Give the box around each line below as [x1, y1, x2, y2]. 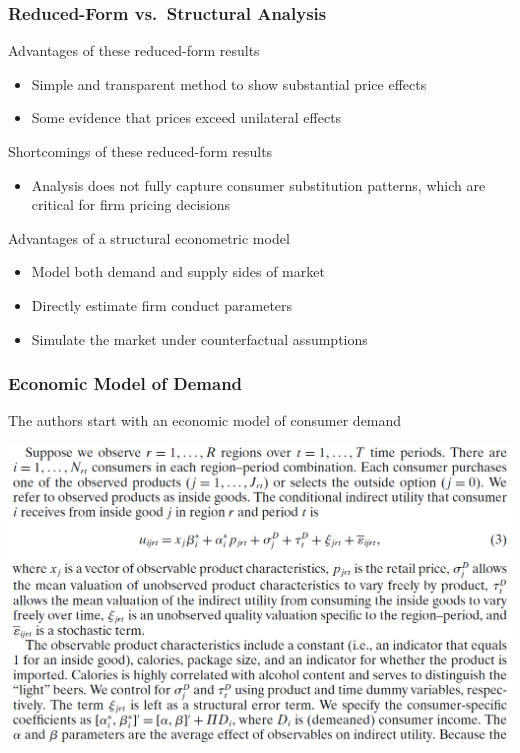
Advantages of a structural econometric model [8, 227, 290, 248]
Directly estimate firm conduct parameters [31, 294, 293, 315]
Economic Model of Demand [8, 371, 243, 396]
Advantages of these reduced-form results [8, 40, 260, 61]
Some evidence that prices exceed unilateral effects [31, 107, 342, 128]
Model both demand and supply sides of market [31, 261, 325, 282]
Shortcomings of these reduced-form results [8, 141, 273, 161]
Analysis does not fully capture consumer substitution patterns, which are [31, 174, 486, 195]
